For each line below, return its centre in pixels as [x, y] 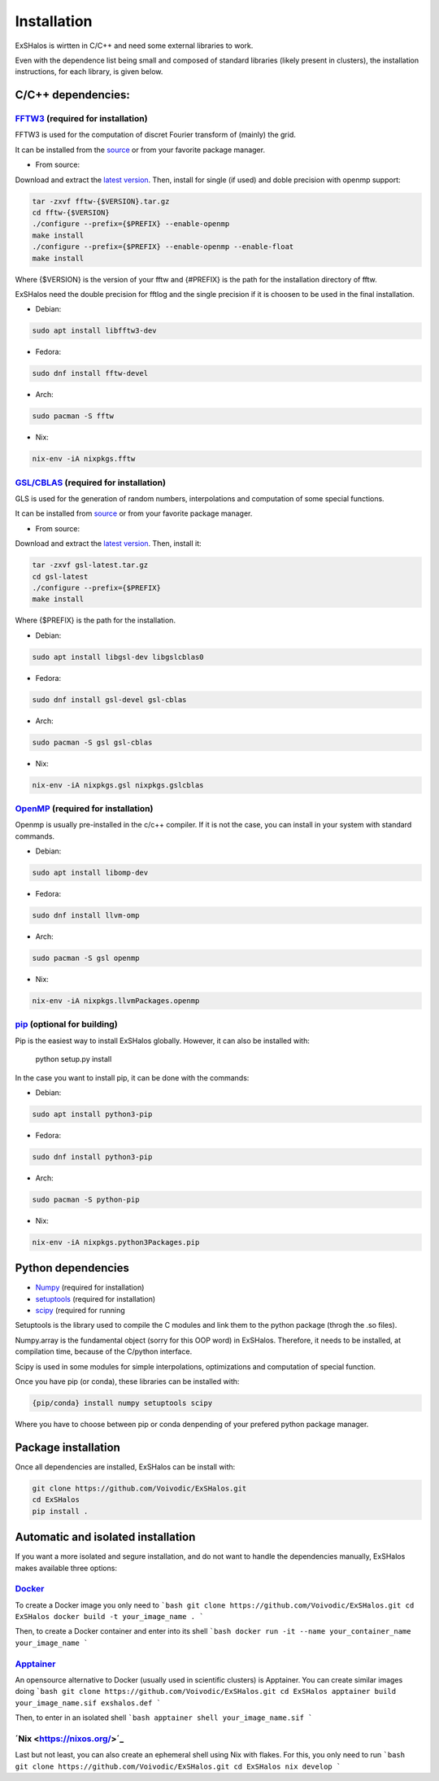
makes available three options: [66, 1568]
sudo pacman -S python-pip [86, 1199]
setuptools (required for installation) [96, 1299]
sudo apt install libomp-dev [90, 873]
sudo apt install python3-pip [92, 1114]
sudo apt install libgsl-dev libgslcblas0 [118, 657]
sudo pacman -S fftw [73, 416]
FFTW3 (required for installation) [81, 119]
